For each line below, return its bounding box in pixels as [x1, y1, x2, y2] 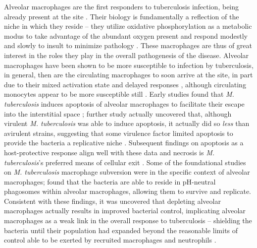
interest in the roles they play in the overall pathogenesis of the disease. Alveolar [4, 50, 249, 60]
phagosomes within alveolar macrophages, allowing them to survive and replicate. [4, 186, 252, 196]
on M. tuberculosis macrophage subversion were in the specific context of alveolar [4, 167, 250, 177]
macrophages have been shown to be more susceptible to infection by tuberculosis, [4, 60, 254, 70]
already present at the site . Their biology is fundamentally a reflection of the [4, 11, 239, 21]
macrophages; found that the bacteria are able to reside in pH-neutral [4, 176, 216, 186]
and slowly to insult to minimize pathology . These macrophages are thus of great [4, 40, 252, 51]
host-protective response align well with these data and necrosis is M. [4, 147, 215, 157]
